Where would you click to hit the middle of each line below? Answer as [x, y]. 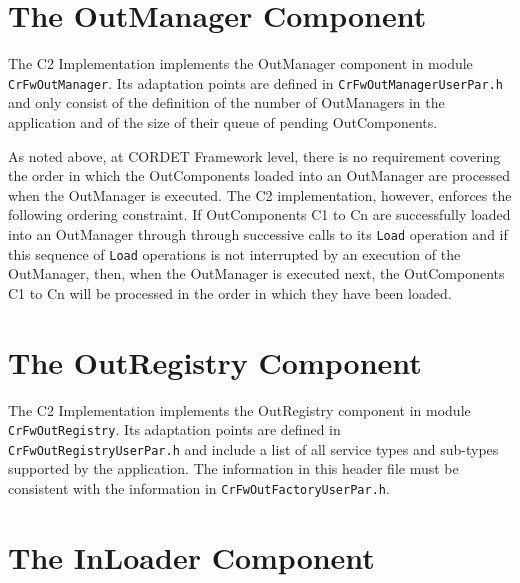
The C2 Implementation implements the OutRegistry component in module [239, 409]
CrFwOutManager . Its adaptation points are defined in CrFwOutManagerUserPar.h [255, 82]
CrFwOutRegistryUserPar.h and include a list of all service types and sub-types [253, 448]
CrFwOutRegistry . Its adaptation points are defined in [174, 429]
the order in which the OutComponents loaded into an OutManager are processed [259, 175]
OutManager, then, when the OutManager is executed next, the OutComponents [256, 273]
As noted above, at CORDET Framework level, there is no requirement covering [254, 155]
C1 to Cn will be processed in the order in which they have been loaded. [230, 292]
